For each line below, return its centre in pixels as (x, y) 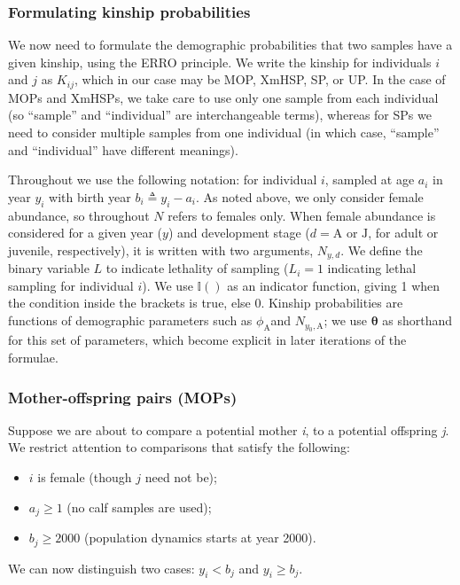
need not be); (181, 477)
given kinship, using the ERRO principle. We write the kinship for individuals (220, 62)
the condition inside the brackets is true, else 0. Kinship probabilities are (206, 303)
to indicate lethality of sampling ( (197, 268)
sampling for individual (71, 285)
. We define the (382, 250)
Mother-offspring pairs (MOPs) (123, 397)
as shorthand (417, 320)
